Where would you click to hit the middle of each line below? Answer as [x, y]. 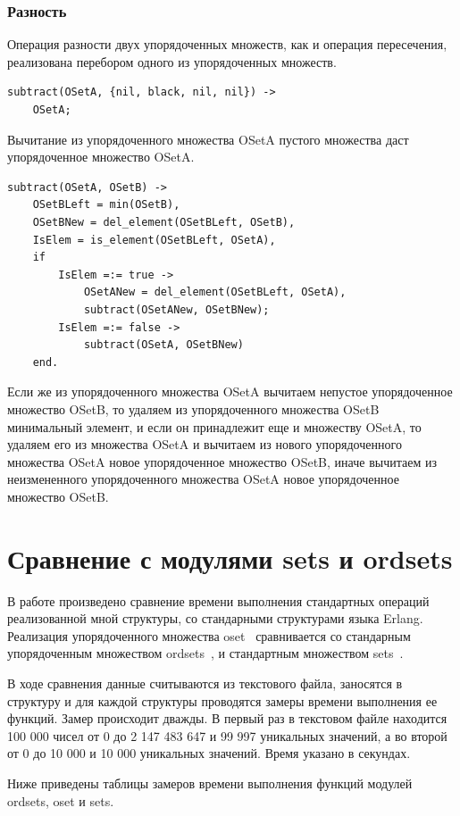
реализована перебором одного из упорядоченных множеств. [172, 61]
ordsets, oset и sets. [61, 800]
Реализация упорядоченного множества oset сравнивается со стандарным [209, 635]
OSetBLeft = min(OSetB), [106, 205]
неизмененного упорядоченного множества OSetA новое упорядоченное [203, 479]
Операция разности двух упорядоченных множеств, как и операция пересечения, [227, 44]
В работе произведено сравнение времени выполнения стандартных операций [218, 600]
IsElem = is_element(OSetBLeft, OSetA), [154, 240]
